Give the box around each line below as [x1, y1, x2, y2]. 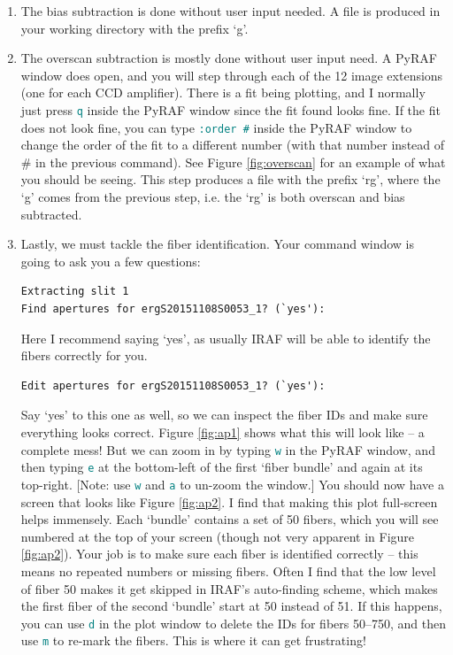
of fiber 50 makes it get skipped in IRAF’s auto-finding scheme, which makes [20, 579, 438, 597]
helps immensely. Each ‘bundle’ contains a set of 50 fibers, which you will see [20, 510, 439, 528]
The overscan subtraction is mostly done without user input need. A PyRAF [20, 49, 437, 67]
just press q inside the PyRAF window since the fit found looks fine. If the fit [20, 100, 441, 119]
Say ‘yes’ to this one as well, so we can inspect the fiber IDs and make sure [20, 405, 428, 424]
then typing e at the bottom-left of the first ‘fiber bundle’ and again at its [20, 458, 423, 476]
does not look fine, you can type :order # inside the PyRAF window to [20, 118, 412, 136]
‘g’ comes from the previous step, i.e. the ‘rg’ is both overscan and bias [20, 188, 405, 206]
